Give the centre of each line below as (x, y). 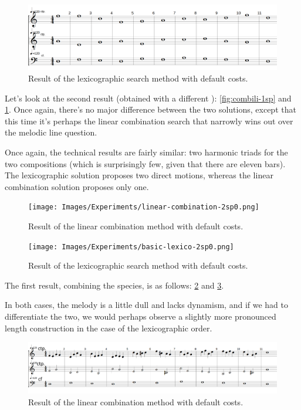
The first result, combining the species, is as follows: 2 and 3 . (114, 285)
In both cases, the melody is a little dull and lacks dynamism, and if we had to (146, 305)
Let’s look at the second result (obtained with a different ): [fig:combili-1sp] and (148, 98)
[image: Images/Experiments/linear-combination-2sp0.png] (144, 207)
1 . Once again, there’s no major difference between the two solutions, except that (150, 109)
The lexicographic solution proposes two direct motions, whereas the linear (139, 175)
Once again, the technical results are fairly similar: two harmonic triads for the (146, 152)
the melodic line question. (51, 132)
